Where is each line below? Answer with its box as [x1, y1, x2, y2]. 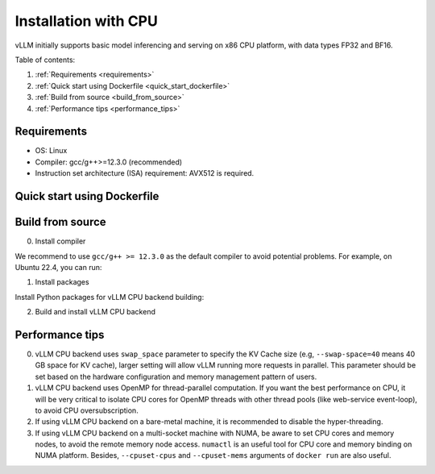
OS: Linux [35, 146, 68, 156]
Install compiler [35, 236, 86, 246]
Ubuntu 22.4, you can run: [14, 262, 102, 272]
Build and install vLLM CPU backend [35, 307, 156, 317]
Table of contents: [14, 55, 76, 64]
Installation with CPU [14, 12, 159, 30]
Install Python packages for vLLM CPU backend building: [14, 292, 205, 301]
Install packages [35, 277, 89, 287]
